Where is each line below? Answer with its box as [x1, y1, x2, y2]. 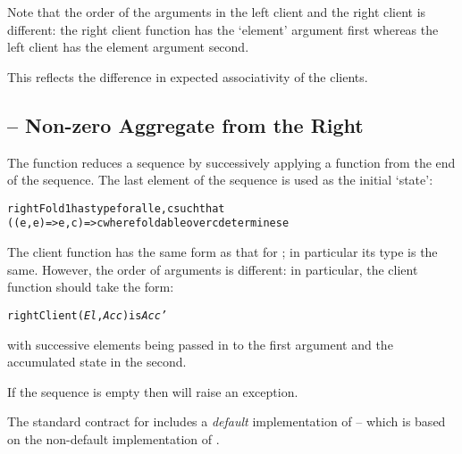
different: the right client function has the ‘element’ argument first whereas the [7, 20, 439, 38]
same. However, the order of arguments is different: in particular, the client [7, 260, 418, 278]
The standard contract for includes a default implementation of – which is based [7, 412, 446, 431]
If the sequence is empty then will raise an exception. [7, 382, 298, 400]
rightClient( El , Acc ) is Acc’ [7, 309, 168, 322]
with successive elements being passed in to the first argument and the [7, 334, 393, 353]
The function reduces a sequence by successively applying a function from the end [7, 153, 456, 171]
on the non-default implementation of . [7, 429, 220, 448]
